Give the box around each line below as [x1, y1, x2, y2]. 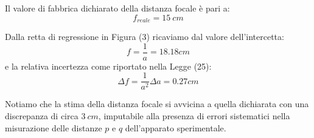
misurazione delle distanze [5, 121, 102, 134]
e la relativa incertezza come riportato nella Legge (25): [5, 59, 212, 72]
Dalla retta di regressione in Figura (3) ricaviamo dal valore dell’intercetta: [5, 30, 284, 43]
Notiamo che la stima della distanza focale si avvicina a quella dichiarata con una [5, 97, 309, 110]
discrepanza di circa [5, 109, 78, 122]
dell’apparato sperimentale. [125, 121, 226, 134]
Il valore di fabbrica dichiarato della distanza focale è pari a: [5, 2, 230, 14]
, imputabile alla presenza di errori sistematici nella [98, 109, 290, 122]
